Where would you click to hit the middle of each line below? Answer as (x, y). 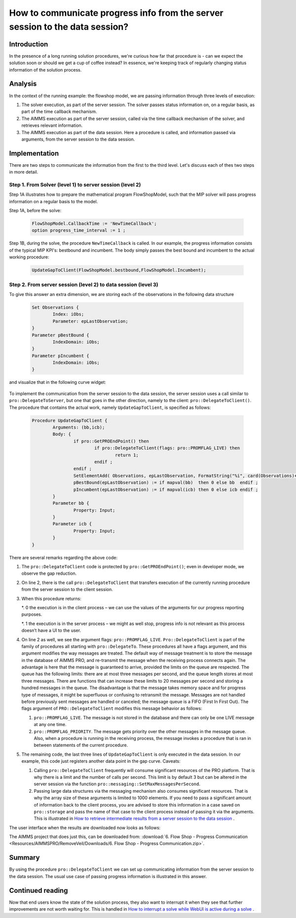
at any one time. (50, 725)
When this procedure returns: (51, 598)
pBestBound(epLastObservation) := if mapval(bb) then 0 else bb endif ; (166, 483)
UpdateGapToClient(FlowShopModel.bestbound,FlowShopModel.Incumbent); (119, 270)
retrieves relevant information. (52, 125)
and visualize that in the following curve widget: (57, 382)
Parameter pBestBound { (61, 335)
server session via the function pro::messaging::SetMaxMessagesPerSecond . (117, 784)
